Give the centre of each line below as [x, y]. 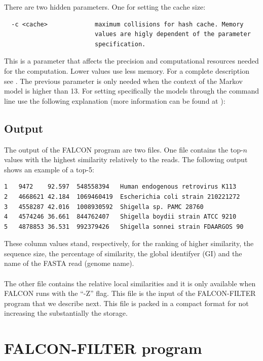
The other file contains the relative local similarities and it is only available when [130, 283]
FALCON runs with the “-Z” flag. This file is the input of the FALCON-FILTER [130, 293]
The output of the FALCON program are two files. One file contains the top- [124, 149]
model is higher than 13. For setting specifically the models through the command [132, 91]
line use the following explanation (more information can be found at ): [115, 100]
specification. [120, 44]
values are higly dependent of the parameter [173, 34]
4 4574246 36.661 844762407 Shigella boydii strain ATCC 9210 [120, 217]
